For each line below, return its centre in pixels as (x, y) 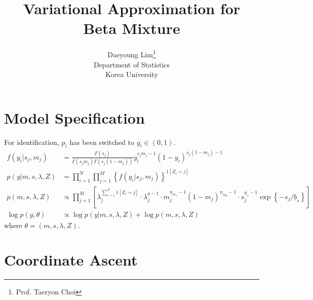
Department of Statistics (132, 64)
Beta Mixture (132, 28)
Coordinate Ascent (71, 260)
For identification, (32, 142)
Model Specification (74, 117)
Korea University (132, 74)
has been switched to (102, 142)
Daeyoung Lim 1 (132, 53)
